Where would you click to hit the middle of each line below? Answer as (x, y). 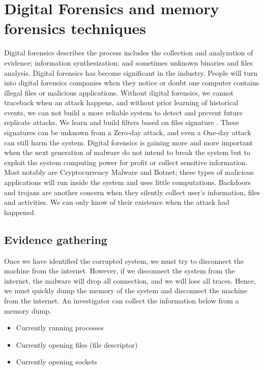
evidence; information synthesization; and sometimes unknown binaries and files (129, 62)
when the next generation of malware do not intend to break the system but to (127, 152)
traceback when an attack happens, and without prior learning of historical (121, 102)
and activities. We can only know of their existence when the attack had (117, 202)
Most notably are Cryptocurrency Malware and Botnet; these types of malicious (129, 172)
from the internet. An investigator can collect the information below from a (122, 300)
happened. (20, 212)
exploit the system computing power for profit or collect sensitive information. (126, 162)
